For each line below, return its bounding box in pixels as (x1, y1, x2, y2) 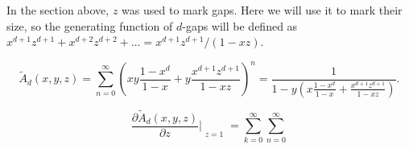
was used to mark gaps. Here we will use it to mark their (122, 2, 403, 18)
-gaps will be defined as (182, 17, 298, 34)
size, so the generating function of (6, 17, 173, 34)
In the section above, (6, 2, 109, 18)
